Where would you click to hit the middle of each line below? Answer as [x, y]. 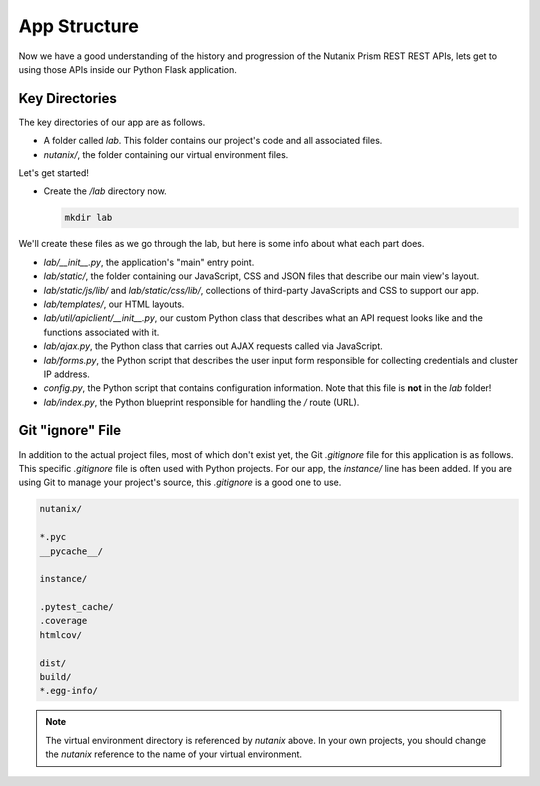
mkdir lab [88, 218]
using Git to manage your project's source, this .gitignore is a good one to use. [180, 482]
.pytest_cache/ [76, 607]
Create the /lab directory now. [105, 191]
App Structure [78, 26]
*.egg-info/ [69, 691]
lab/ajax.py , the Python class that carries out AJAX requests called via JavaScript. [213, 346]
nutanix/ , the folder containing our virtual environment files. [166, 154]
